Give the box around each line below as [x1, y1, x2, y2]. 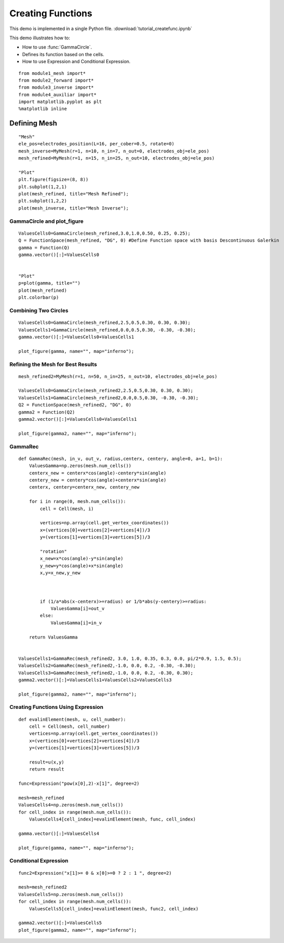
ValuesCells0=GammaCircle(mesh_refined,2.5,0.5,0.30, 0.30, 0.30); [18, 320, 191, 326]
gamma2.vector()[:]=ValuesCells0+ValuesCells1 [18, 416, 137, 422]
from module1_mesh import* [18, 70, 86, 76]
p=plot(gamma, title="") [18, 281, 81, 286]
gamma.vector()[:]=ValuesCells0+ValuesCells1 [18, 334, 135, 340]
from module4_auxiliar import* [18, 92, 97, 97]
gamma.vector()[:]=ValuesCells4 [18, 830, 99, 836]
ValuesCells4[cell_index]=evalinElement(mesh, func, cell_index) [29, 817, 196, 822]
